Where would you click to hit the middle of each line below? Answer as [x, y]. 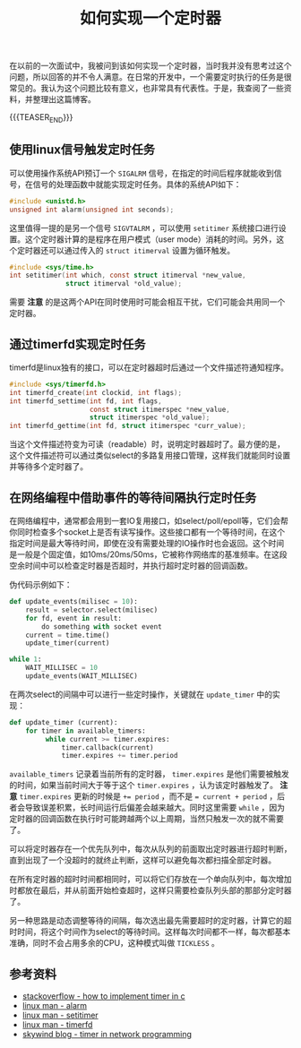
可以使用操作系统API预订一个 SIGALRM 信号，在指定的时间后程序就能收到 [142, 173]
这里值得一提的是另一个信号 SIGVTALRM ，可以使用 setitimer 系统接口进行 [144, 228]
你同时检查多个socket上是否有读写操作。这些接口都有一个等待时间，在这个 [147, 532]
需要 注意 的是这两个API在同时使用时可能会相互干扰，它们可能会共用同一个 [147, 302]
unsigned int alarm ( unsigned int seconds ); [92, 210]
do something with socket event [102, 627]
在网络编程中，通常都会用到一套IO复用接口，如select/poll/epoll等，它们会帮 [149, 521]
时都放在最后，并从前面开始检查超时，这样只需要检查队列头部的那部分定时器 [150, 890]
